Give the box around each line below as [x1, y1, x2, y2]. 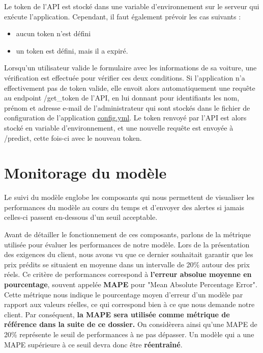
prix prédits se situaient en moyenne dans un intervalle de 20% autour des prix [4, 259, 250, 269]
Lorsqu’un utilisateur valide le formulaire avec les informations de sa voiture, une [4, 62, 257, 73]
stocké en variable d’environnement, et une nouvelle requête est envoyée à [4, 122, 233, 133]
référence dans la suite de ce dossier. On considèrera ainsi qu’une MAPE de [4, 319, 257, 330]
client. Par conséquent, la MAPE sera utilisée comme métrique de [4, 309, 230, 319]
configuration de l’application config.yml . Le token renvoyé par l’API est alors [4, 112, 247, 123]
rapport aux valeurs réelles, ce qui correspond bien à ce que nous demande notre [4, 299, 255, 310]
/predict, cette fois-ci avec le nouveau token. [4, 132, 142, 143]
